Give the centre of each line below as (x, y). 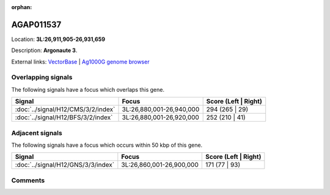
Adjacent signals (37, 133)
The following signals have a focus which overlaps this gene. (88, 89)
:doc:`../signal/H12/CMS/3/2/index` (65, 109)
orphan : (22, 7)
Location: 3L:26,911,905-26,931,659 (58, 39)
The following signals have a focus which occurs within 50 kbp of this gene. (107, 145)
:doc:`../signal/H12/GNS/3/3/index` (65, 165)
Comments (28, 180)
